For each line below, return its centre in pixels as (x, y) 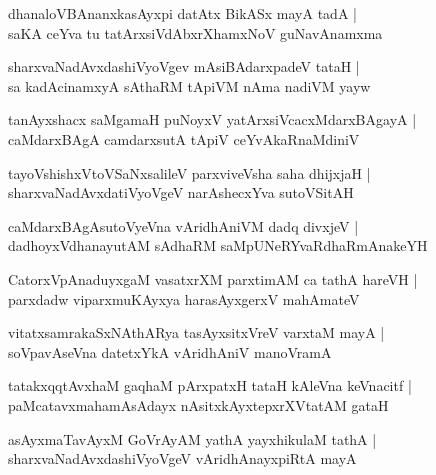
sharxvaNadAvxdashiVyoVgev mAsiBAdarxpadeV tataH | (184, 66)
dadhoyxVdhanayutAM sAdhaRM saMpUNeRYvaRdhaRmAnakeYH (218, 245)
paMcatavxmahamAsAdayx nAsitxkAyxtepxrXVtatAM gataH (198, 404)
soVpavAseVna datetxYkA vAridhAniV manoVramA (170, 351)
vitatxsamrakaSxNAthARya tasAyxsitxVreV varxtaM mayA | (196, 332)
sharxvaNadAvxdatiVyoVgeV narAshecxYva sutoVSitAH (181, 192)
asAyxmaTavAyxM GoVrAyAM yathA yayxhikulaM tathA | (192, 438)
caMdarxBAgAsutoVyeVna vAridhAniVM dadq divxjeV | (183, 225)
